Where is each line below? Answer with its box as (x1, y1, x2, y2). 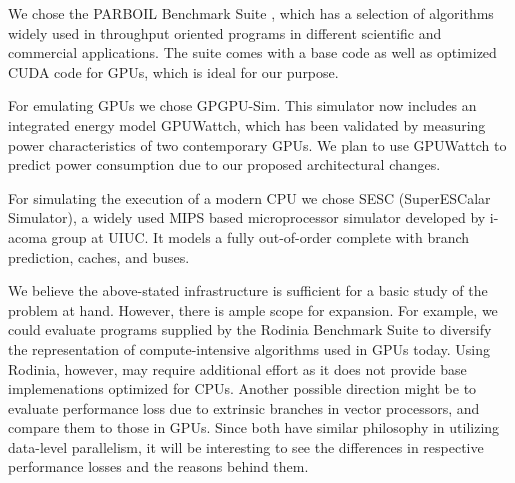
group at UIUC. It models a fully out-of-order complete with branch (51, 226, 470, 247)
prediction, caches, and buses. (8, 246, 190, 267)
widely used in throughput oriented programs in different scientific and (8, 22, 442, 43)
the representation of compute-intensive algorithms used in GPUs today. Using (8, 338, 490, 359)
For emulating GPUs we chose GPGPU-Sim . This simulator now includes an (8, 95, 477, 116)
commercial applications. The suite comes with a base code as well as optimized (8, 42, 497, 63)
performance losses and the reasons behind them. (8, 456, 309, 477)
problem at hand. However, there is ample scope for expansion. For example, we (8, 299, 498, 320)
